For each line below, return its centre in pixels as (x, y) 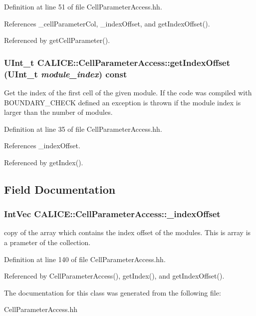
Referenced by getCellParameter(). (57, 40)
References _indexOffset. (42, 146)
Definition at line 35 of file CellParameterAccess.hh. (83, 129)
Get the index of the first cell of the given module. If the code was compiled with (128, 92)
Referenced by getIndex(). (44, 162)
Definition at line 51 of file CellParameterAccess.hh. (83, 6)
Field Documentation (60, 189)
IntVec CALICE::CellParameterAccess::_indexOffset (112, 214)
